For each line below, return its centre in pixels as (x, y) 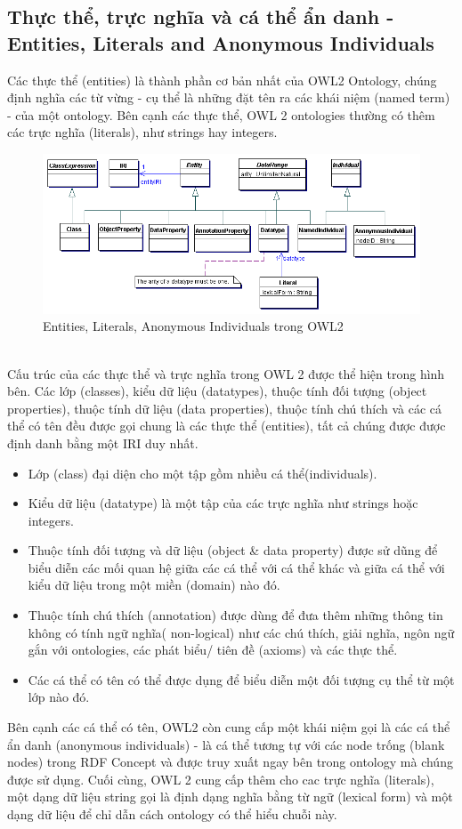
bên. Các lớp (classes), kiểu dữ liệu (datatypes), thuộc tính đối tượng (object (217, 391)
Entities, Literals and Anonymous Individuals (221, 42)
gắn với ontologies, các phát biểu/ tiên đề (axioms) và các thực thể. (213, 650)
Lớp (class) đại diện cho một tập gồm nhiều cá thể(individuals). (203, 473)
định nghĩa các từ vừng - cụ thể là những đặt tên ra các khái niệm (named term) (229, 97)
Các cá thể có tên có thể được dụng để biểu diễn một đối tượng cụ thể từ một (241, 679)
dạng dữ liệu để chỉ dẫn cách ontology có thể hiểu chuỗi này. (172, 814)
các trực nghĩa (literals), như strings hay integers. (142, 132)
